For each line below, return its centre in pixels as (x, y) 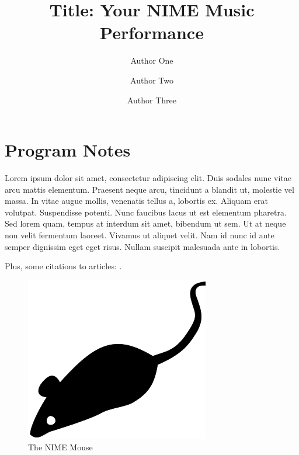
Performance (152, 32)
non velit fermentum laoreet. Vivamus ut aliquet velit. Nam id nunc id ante (140, 235)
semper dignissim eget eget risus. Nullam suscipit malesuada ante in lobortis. (142, 246)
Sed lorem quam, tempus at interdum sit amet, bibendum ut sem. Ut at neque (145, 223)
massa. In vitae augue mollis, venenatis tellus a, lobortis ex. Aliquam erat (136, 201)
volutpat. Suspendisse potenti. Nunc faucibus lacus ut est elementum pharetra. (146, 212)
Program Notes (68, 150)
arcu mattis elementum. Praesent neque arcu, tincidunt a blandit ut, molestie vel (149, 189)
